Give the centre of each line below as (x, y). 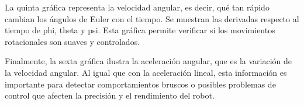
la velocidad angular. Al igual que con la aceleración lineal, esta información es (146, 72)
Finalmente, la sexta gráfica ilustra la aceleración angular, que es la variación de (148, 61)
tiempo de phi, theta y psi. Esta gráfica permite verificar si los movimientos (140, 30)
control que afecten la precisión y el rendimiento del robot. (110, 95)
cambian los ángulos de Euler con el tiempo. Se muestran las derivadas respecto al (152, 18)
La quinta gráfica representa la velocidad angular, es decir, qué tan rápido (137, 7)
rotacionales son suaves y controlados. (72, 41)
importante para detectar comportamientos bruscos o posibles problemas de (140, 84)
